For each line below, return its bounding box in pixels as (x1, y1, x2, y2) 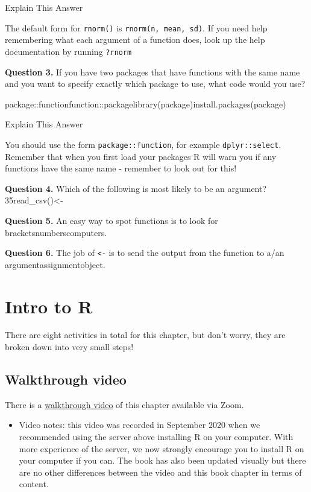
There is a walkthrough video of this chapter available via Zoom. (5, 398, 244, 411)
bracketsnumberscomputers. (5, 226, 107, 238)
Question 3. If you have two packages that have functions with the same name (5, 65, 300, 78)
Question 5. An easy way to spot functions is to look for (5, 214, 218, 226)
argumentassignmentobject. (5, 258, 105, 270)
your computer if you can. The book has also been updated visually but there (19, 454, 306, 467)
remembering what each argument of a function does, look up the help (5, 33, 265, 46)
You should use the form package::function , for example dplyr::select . (5, 138, 281, 150)
